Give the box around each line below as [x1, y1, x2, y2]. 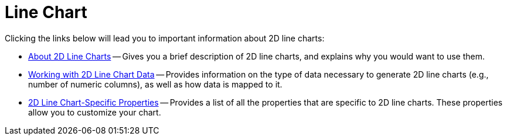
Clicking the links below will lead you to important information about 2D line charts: [5, 33, 325, 43]
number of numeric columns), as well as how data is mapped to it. [28, 79, 283, 89]
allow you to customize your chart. [28, 107, 161, 117]
